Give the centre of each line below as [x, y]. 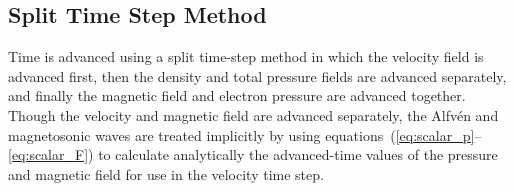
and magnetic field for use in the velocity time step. [166, 173]
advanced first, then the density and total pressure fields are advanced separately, [257, 75]
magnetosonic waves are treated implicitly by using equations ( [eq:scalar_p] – [245, 134]
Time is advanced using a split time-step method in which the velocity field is [246, 56]
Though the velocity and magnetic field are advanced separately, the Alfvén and [253, 114]
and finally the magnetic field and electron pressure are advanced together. [237, 95]
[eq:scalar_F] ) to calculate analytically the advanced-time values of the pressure [253, 154]
